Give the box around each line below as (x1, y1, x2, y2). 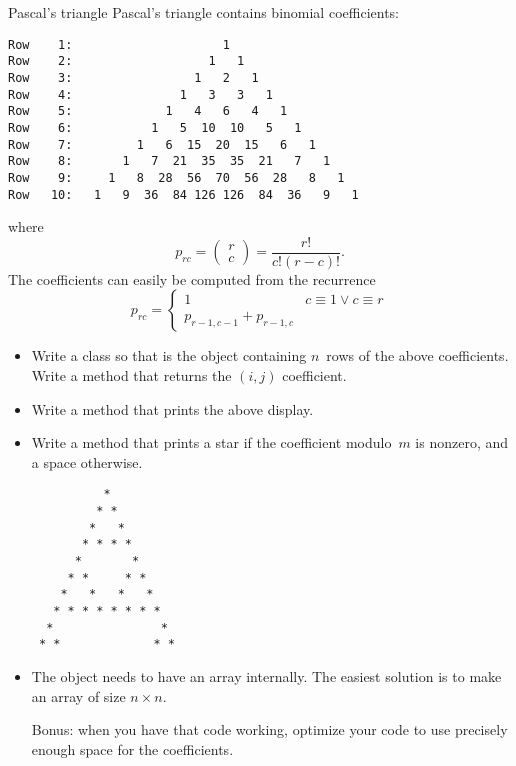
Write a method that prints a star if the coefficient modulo (31, 432, 392, 453)
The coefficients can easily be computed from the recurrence (8, 268, 376, 289)
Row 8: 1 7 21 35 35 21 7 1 (8, 154, 331, 169)
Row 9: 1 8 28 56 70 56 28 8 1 (8, 170, 345, 185)
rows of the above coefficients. (326, 345, 509, 366)
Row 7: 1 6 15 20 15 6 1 (8, 137, 316, 152)
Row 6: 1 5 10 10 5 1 (8, 120, 302, 135)
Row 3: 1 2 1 (8, 70, 259, 85)
